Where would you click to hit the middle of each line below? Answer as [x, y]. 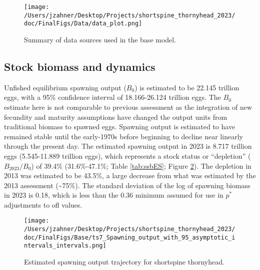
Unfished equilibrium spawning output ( [65, 87]
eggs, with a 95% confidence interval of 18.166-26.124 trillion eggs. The [112, 97]
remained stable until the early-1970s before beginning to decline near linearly [123, 136]
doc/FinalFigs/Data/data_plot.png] [83, 24]
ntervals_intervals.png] [65, 246]
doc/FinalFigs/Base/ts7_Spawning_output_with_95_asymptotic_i [130, 237]
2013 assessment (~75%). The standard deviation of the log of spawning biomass [127, 185]
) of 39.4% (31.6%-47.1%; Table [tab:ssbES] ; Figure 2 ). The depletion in [141, 165]
